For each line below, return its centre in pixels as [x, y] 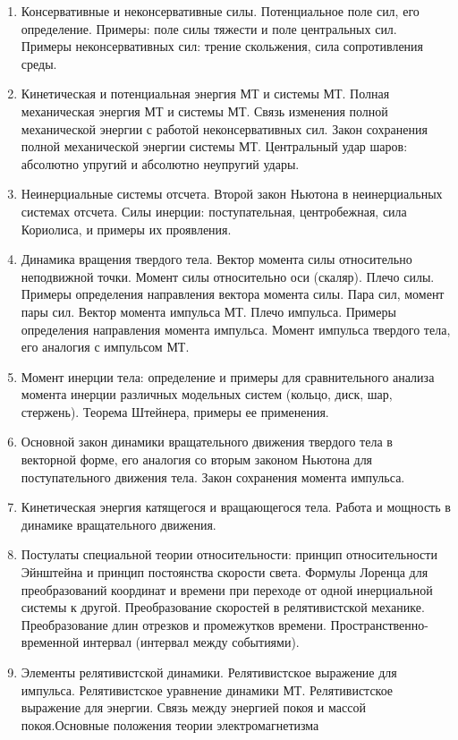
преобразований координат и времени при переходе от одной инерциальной [227, 589]
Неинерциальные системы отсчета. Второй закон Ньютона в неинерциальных [232, 194]
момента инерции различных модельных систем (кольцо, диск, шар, [207, 394]
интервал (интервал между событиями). [191, 642]
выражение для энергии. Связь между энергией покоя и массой [193, 707]
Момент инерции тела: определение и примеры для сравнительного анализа [228, 376]
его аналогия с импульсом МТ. [105, 347]
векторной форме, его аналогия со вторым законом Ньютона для [197, 459]
